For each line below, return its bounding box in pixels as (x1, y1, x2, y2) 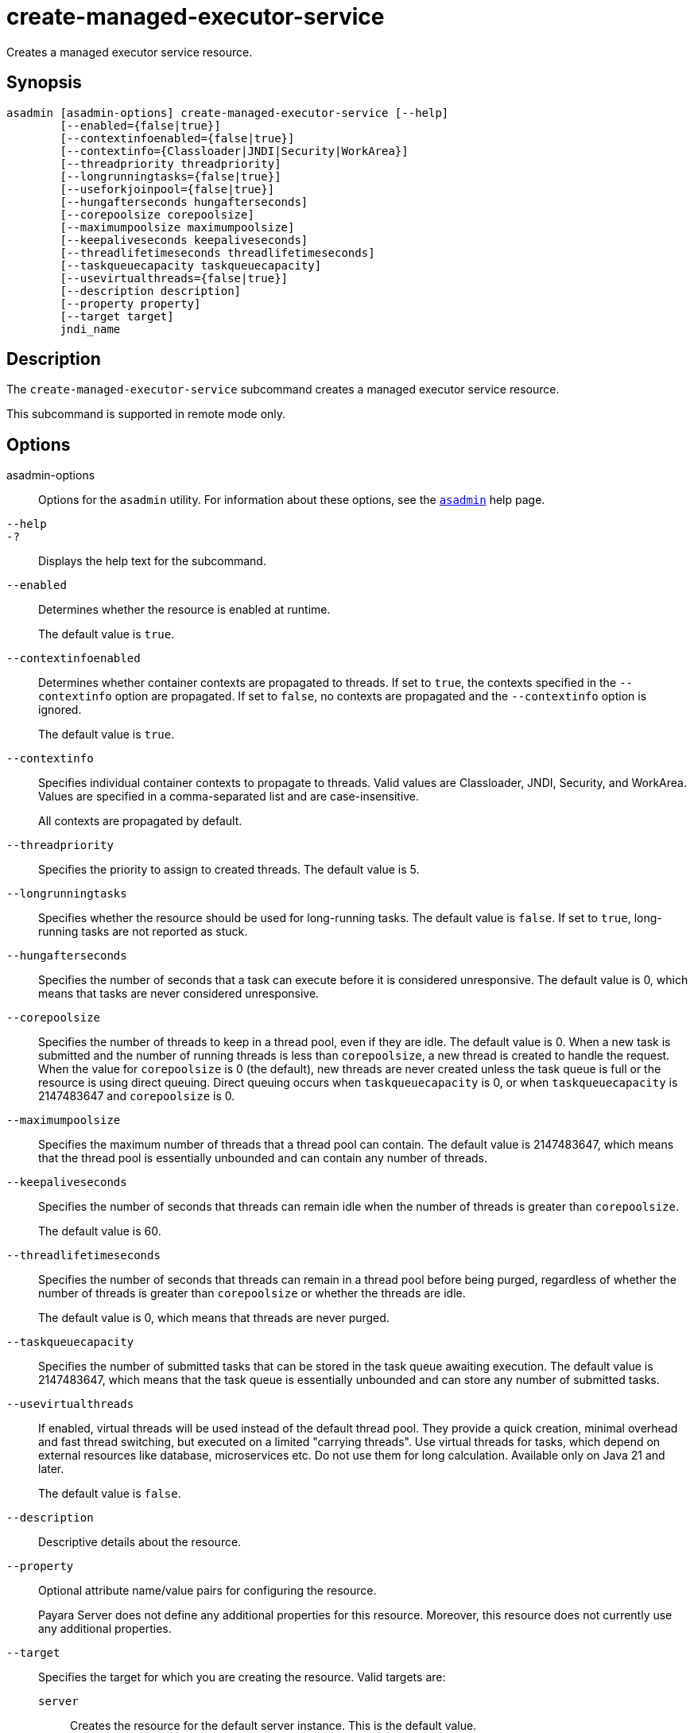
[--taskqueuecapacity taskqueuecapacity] (60, 258, 322, 272)
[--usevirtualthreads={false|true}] (60, 271, 289, 285)
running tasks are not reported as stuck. (38, 925, 248, 939)
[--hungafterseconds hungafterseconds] (60, 195, 308, 208)
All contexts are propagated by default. (38, 814, 242, 828)
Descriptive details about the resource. (38, 1535, 242, 1549)
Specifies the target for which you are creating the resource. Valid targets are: (38, 1670, 446, 1685)
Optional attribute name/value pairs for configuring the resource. (38, 1584, 377, 1598)
